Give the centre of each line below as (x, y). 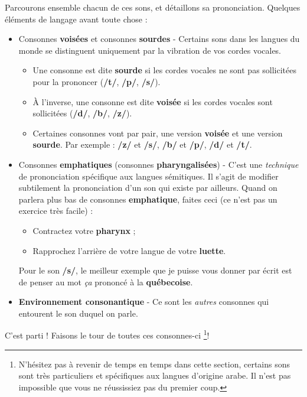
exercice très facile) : (56, 211)
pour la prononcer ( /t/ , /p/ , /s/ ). (97, 81)
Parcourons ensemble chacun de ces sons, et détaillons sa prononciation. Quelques (153, 7)
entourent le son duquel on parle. (78, 313)
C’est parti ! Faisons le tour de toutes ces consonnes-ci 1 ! (107, 334)
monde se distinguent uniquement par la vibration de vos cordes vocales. (150, 50)
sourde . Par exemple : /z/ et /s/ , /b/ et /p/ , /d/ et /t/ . (142, 144)
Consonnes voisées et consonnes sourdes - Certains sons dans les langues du (159, 39)
